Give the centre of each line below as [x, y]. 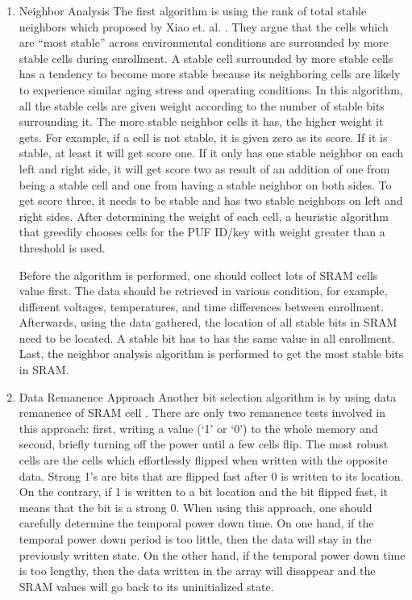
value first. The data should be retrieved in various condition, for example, [203, 291]
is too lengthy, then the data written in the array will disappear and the [197, 571]
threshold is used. [62, 247]
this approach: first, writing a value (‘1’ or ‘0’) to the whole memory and [198, 428]
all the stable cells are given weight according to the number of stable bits [202, 105]
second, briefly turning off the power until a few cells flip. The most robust [204, 444]
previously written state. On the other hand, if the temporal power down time [212, 554]
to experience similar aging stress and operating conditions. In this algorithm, [211, 89]
